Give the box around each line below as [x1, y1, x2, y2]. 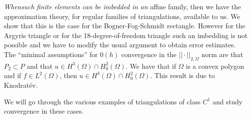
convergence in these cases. [4, 106, 84, 116]
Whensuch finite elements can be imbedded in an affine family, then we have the [4, 1, 241, 11]
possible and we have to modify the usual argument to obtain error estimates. [4, 40, 236, 50]
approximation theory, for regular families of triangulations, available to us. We [4, 11, 240, 21]
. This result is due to [150, 70, 215, 80]
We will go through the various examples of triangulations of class [4, 96, 201, 106]
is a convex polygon [186, 60, 244, 71]
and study [213, 96, 243, 106]
